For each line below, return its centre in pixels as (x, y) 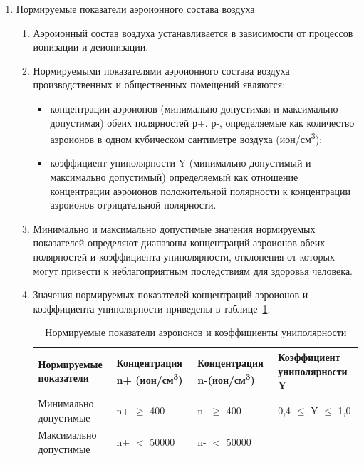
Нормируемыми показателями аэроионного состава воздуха (161, 70)
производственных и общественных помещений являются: (159, 84)
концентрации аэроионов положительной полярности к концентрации (201, 190)
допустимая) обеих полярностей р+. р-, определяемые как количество (202, 122)
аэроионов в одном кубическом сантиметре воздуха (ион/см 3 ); (186, 138)
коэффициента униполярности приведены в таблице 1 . (152, 308)
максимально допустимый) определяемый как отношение (174, 177)
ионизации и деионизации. (91, 47)
